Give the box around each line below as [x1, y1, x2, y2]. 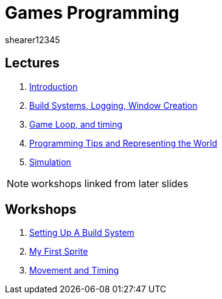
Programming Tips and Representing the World [29, 137, 217, 148]
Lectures [5, 55, 60, 71]
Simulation [29, 156, 71, 167]
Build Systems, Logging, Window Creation [29, 100, 198, 111]
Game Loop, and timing [29, 119, 123, 129]
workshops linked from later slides [31, 177, 189, 190]
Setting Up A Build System [29, 227, 134, 238]
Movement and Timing [29, 265, 119, 276]
